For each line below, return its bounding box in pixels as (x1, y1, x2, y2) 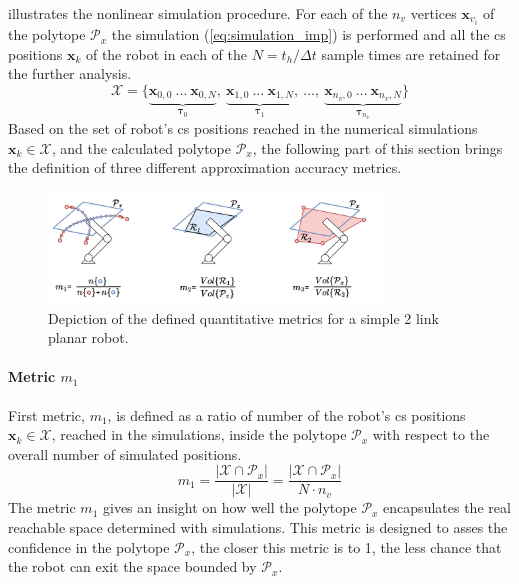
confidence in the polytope (8, 536, 170, 557)
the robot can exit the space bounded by (8, 556, 257, 577)
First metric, (8, 404, 85, 425)
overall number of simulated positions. (8, 443, 242, 464)
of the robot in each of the (85, 43, 247, 64)
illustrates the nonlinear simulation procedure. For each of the (8, 3, 388, 23)
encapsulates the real (383, 497, 511, 518)
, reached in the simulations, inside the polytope (51, 424, 347, 445)
